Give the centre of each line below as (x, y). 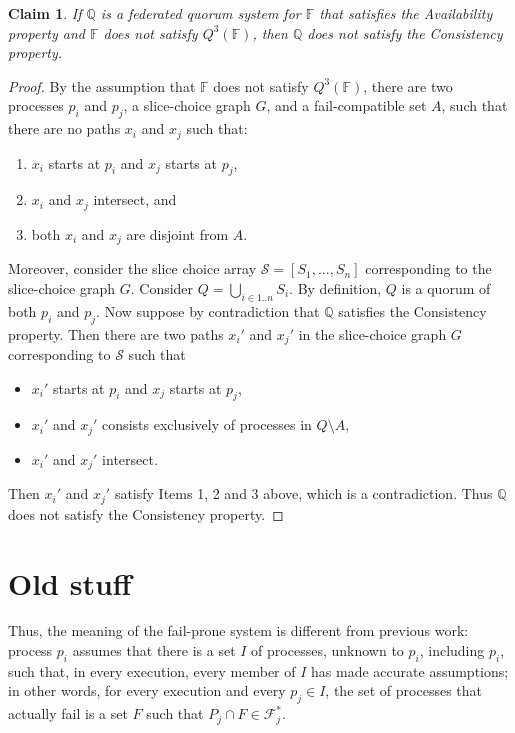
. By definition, (335, 287)
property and (46, 32)
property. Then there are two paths (116, 333)
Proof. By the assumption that (102, 85)
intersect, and (135, 199)
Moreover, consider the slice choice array (132, 268)
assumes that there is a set (154, 650)
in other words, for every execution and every (147, 690)
